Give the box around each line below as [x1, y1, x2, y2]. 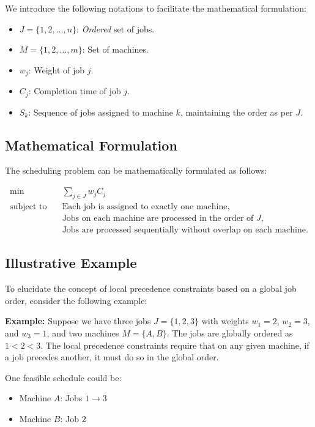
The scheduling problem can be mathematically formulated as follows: [5, 164, 267, 177]
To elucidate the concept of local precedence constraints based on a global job [5, 282, 297, 295]
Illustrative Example [5, 253, 137, 272]
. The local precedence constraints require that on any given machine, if [40, 338, 309, 351]
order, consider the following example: [5, 294, 147, 306]
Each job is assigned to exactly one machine [62, 202, 228, 211]
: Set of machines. [82, 43, 149, 56]
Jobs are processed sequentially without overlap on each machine [62, 225, 306, 234]
